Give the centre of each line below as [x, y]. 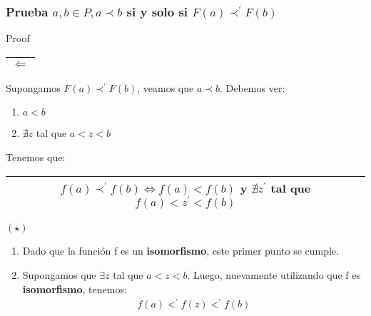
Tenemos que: [36, 157]
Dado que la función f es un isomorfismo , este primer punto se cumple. [181, 251]
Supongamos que [59, 274]
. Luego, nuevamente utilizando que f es [274, 274]
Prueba [27, 11]
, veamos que [166, 87]
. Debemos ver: [253, 87]
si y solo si [157, 11]
